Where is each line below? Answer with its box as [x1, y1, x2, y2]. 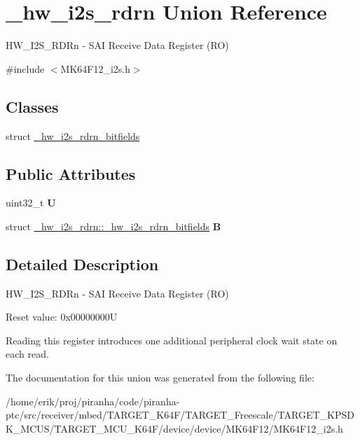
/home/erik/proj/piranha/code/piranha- [6, 393, 180, 408]
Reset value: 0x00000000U [6, 309, 118, 324]
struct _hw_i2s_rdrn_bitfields [6, 128, 140, 143]
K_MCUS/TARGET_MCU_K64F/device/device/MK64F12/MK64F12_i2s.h [6, 421, 343, 435]
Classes [6, 95, 59, 117]
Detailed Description [6, 253, 159, 274]
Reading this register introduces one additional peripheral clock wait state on [6, 332, 338, 347]
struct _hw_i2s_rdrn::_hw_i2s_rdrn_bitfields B [6, 218, 221, 233]
